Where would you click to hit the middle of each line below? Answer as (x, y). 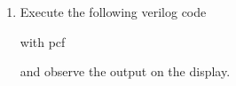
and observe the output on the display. (125, 71)
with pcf (43, 41)
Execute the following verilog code (113, 12)
